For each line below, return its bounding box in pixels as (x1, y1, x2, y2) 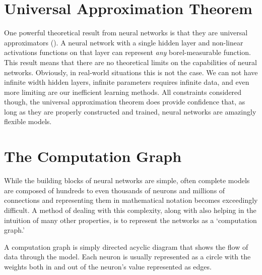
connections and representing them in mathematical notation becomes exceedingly (4, 195, 258, 205)
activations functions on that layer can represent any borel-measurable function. (4, 47, 251, 58)
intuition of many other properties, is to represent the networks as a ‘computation (4, 214, 257, 225)
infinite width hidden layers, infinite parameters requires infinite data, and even (4, 77, 249, 87)
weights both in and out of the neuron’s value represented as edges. (4, 261, 212, 271)
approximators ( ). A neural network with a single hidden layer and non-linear (4, 37, 243, 47)
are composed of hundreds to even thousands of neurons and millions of (4, 185, 225, 195)
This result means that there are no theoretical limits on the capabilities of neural (4, 57, 257, 67)
